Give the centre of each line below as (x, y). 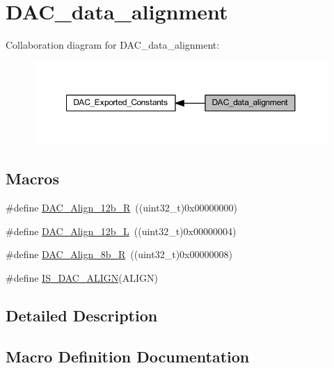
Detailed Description (82, 315)
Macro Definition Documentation (128, 356)
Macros (32, 178)
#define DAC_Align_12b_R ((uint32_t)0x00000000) (121, 208)
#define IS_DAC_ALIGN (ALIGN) (82, 278)
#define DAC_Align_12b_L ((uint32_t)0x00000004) (121, 231)
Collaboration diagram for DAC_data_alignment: (113, 45)
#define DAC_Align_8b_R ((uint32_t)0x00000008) (119, 254)
